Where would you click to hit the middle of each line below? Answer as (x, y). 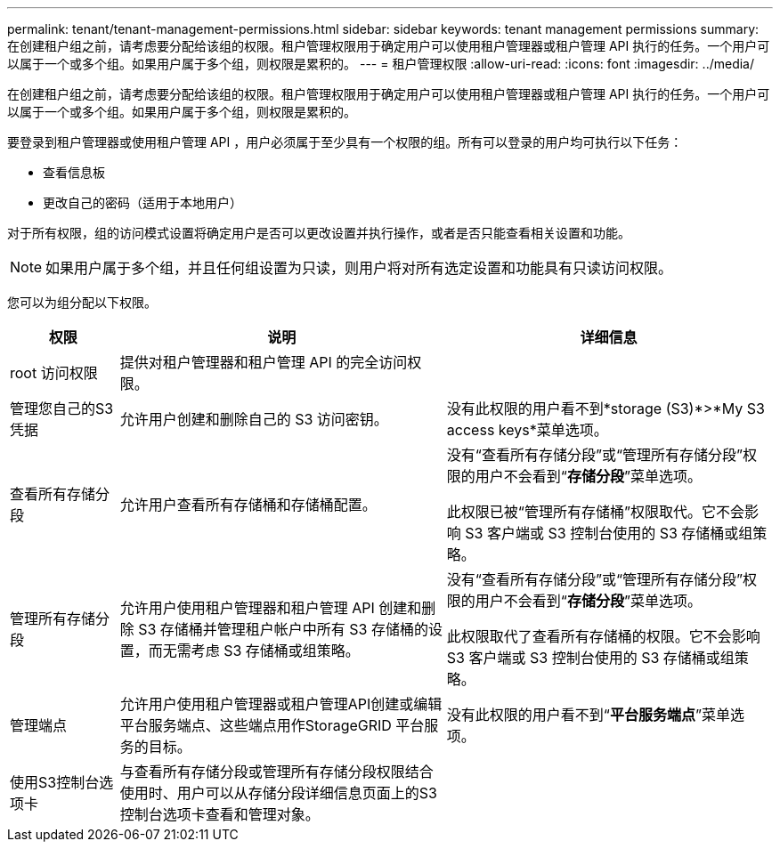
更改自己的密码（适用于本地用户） (142, 202)
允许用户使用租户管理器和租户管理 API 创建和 (271, 608)
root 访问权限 (54, 373)
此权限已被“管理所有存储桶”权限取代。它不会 (595, 512)
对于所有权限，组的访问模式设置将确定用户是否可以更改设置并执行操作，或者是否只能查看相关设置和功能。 (319, 233)
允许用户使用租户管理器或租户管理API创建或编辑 (281, 704)
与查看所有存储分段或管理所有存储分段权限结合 (276, 772)
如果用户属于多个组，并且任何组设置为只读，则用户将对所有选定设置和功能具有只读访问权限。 (359, 268)
